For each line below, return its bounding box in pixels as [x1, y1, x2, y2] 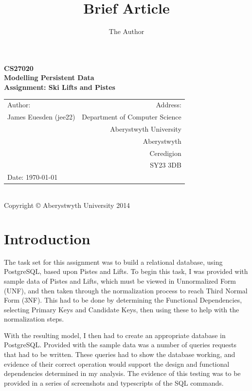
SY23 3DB [150, 160, 181, 170]
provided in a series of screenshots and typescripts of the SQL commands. [4, 377, 224, 388]
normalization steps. [4, 314, 64, 324]
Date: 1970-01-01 [7, 172, 58, 182]
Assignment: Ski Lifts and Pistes [4, 82, 115, 92]
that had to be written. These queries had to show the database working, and [4, 349, 235, 359]
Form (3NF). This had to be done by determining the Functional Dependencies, [4, 295, 242, 305]
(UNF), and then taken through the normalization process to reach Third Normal [4, 285, 248, 295]
